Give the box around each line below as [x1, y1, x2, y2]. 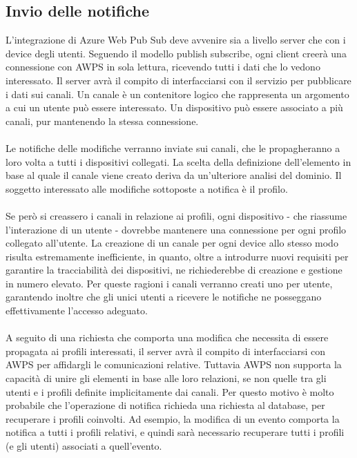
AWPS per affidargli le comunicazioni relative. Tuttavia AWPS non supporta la [6, 357, 342, 372]
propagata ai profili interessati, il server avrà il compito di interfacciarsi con [6, 343, 326, 358]
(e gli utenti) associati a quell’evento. [6, 439, 162, 453]
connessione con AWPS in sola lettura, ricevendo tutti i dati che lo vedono [6, 59, 320, 74]
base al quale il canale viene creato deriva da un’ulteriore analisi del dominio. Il [6, 168, 342, 182]
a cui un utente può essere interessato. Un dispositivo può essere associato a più [6, 100, 343, 115]
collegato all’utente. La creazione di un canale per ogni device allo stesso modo [6, 236, 338, 250]
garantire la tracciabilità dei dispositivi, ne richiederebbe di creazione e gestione [6, 263, 342, 277]
